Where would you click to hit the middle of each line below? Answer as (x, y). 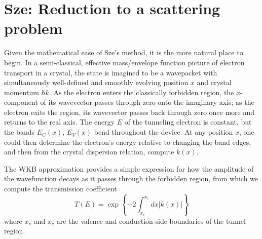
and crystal (214, 82)
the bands (19, 132)
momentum (22, 92)
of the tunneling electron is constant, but (188, 122)
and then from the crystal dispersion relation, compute (89, 152)
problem (33, 28)
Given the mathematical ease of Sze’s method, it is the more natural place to (124, 52)
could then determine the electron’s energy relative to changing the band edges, (128, 142)
